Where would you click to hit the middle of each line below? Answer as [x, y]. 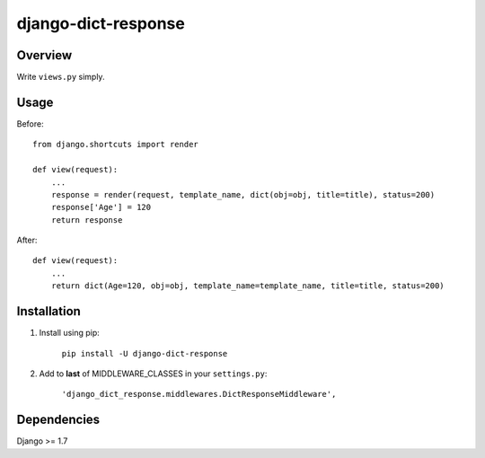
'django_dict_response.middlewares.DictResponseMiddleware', [199, 394]
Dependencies [58, 420]
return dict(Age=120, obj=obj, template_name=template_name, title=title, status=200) [247, 286]
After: [27, 240]
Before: [30, 123]
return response [87, 220]
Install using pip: [70, 333]
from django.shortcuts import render [116, 145]
